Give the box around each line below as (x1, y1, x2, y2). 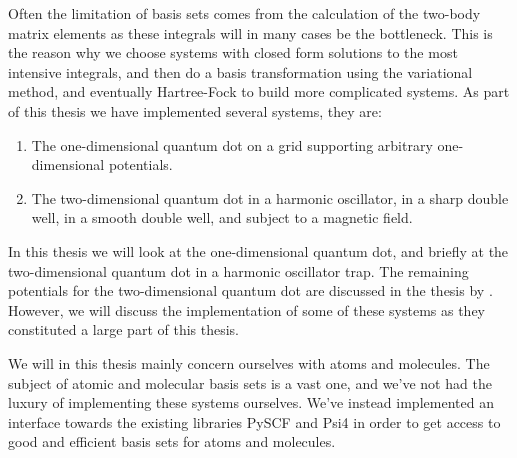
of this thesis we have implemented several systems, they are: (8, 100, 382, 121)
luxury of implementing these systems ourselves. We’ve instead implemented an (8, 392, 494, 413)
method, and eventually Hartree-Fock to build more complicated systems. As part (8, 81, 510, 102)
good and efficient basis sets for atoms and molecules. (8, 431, 336, 452)
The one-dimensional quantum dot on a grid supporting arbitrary (31, 134, 433, 155)
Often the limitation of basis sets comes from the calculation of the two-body (8, 3, 481, 23)
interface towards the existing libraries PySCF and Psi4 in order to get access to (8, 411, 501, 432)
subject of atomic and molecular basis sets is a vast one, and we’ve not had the (8, 372, 492, 393)
